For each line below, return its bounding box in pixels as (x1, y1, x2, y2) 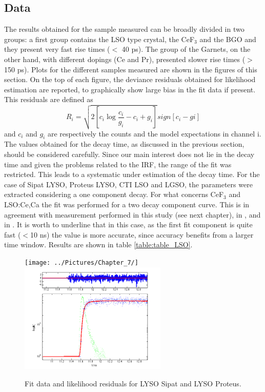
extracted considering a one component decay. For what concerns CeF (4, 189, 224, 200)
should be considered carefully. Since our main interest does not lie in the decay (4, 149, 255, 160)
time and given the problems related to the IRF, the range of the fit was (4, 159, 232, 169)
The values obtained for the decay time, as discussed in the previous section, (4, 139, 244, 149)
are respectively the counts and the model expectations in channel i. (47, 128, 261, 139)
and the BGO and (199, 33, 256, 44)
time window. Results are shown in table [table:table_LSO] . (4, 239, 193, 250)
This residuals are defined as (4, 94, 93, 105)
